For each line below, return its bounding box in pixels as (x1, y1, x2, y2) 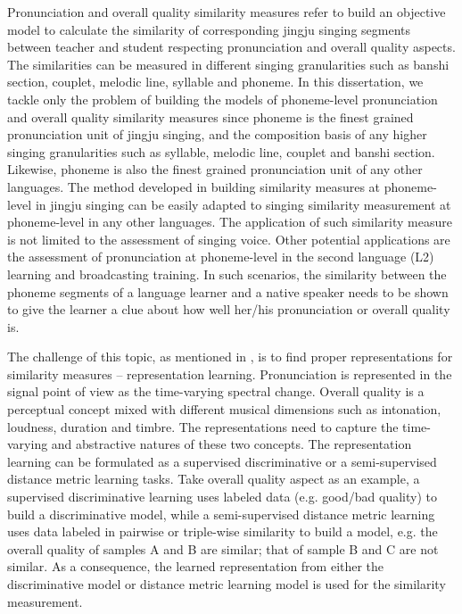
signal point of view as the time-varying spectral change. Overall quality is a (7, 382, 425, 401)
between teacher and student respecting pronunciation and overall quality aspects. (7, 37, 456, 56)
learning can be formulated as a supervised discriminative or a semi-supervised (7, 452, 437, 470)
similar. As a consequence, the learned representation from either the (7, 557, 384, 576)
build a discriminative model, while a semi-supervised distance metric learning (7, 504, 435, 523)
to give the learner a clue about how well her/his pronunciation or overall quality (7, 300, 450, 319)
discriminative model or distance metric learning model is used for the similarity (7, 575, 446, 593)
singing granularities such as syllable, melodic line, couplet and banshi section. (7, 142, 435, 161)
